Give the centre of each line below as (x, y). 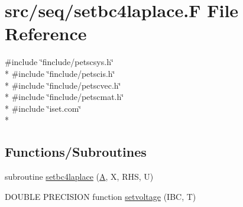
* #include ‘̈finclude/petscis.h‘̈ (60, 73)
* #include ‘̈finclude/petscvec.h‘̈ (63, 85)
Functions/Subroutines (76, 152)
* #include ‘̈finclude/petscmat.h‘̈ (64, 97)
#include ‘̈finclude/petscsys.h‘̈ (59, 62)
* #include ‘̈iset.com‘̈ (43, 108)
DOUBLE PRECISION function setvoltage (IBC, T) (101, 196)
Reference (46, 33)
